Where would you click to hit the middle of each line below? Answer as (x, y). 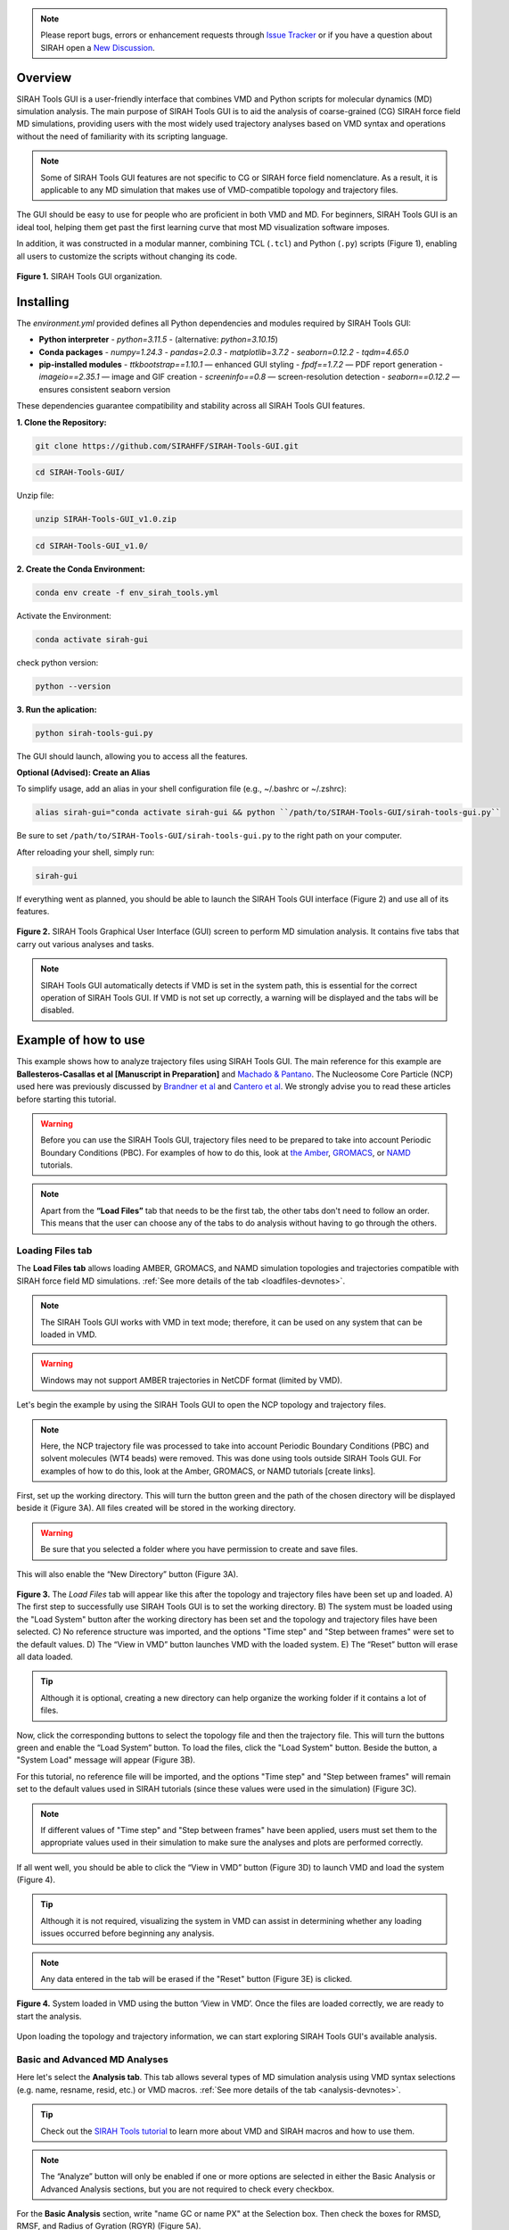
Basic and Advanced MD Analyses (92, 2059)
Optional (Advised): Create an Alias (83, 772)
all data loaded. (45, 1656)
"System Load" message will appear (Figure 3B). (106, 1760)
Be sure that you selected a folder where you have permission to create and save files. (199, 1549)
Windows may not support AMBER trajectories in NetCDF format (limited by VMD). (192, 1380)
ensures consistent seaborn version (105, 389)
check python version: (57, 662)
